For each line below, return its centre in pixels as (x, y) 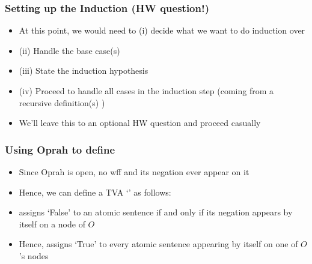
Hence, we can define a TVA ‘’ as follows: (95, 192)
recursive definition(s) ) (62, 102)
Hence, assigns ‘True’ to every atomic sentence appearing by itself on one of (158, 244)
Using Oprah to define (60, 149)
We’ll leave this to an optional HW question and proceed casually (140, 123)
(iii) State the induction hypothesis (84, 70)
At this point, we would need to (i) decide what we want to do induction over (162, 30)
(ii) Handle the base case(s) (69, 50)
